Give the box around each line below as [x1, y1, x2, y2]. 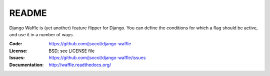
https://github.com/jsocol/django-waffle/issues [48, 55, 146, 61]
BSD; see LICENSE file [48, 48, 95, 54]
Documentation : [9, 62, 44, 68]
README [9, 7, 47, 18]
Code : [9, 41, 22, 47]
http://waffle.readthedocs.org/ [48, 62, 111, 68]
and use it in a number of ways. [9, 31, 74, 37]
